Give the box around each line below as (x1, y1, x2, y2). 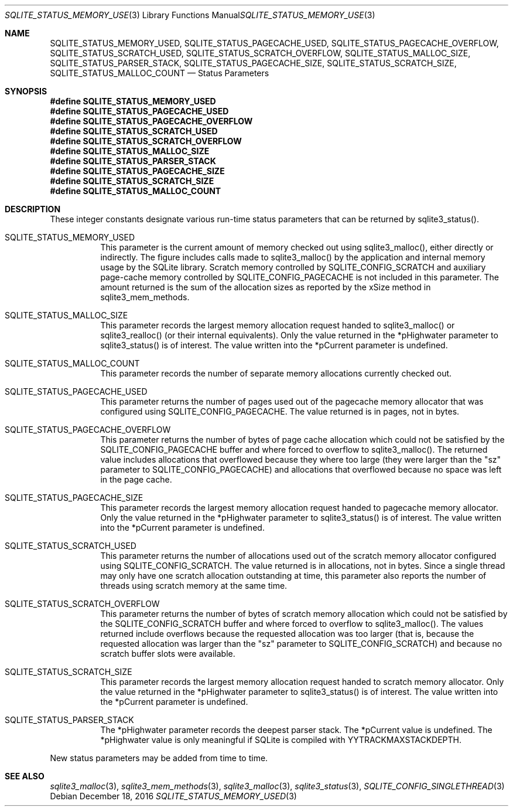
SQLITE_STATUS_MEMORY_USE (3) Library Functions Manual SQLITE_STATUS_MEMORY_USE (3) (5, 10, 375, 20)
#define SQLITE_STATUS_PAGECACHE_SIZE (50, 166, 225, 176)
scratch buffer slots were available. (100, 649, 235, 659)
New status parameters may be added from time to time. (50, 753, 268, 763)
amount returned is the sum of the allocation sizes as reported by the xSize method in (100, 282, 431, 292)
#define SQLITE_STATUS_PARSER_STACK (50, 156, 216, 166)
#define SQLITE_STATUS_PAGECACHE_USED (50, 106, 229, 116)
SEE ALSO (5, 771, 45, 781)
